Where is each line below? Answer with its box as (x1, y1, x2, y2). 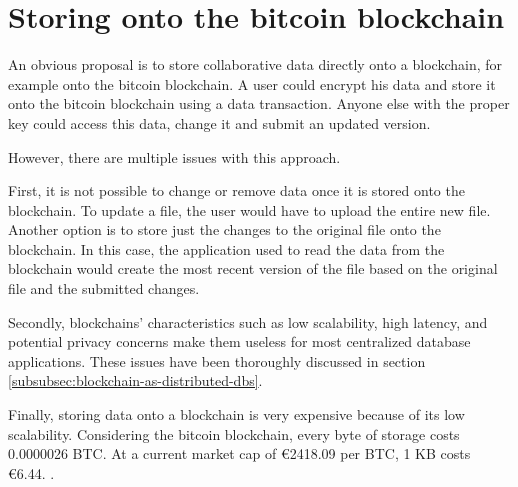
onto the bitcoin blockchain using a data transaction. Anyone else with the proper (8, 93, 510, 114)
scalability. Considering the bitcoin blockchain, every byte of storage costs (8, 423, 460, 444)
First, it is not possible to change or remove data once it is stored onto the (8, 180, 465, 201)
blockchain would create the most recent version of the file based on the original (8, 258, 498, 279)
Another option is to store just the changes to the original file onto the (8, 219, 441, 240)
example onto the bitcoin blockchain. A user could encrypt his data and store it (8, 73, 496, 94)
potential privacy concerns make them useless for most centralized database (8, 331, 471, 352)
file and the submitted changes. (8, 278, 200, 299)
